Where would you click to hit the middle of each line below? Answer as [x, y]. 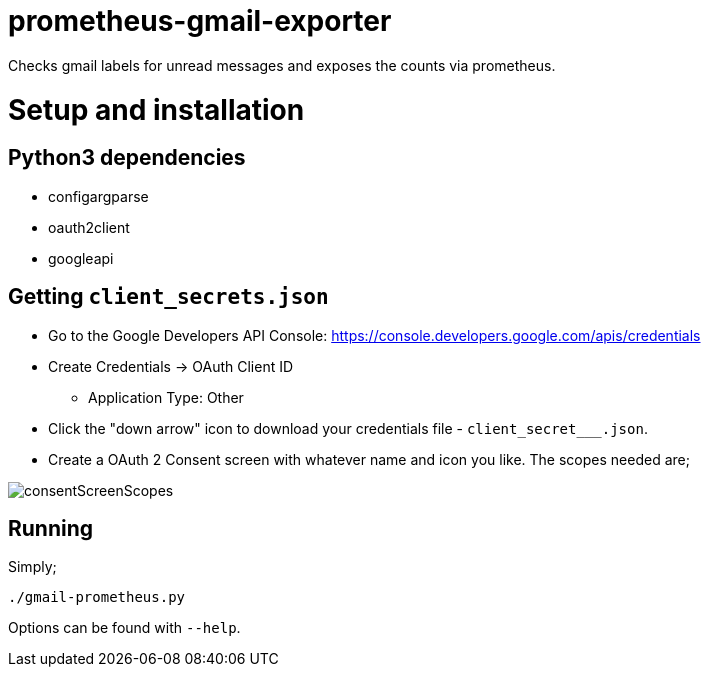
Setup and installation [156, 109]
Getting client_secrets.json [168, 297]
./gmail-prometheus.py [97, 597]
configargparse [98, 196]
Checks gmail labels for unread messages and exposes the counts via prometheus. [282, 65]
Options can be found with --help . [124, 628]
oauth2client [89, 227]
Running [51, 528]
